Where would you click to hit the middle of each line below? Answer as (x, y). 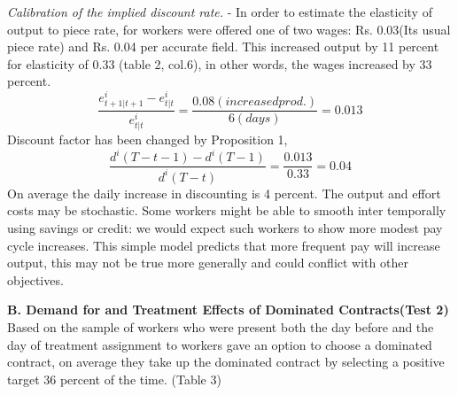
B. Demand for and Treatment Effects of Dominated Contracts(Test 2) (228, 310)
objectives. (35, 279)
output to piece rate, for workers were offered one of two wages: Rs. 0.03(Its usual (229, 29)
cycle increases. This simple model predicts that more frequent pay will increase (224, 245)
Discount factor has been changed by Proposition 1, (147, 139)
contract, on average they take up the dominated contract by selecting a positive (226, 362)
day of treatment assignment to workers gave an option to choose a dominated (220, 344)
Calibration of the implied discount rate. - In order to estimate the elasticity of (220, 12)
